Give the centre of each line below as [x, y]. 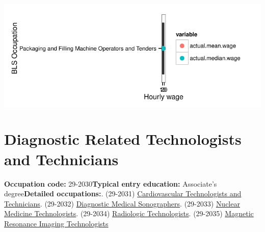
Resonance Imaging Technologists [56, 223]
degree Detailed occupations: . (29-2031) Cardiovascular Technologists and [123, 194]
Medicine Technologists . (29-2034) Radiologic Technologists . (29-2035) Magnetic [129, 213]
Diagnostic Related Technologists [123, 139]
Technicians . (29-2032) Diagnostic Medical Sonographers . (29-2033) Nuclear [122, 203]
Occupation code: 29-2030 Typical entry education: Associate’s [111, 183]
